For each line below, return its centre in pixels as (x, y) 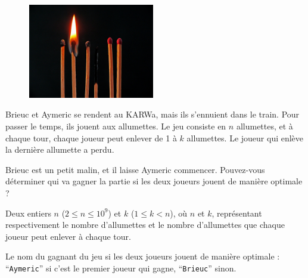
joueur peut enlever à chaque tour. (68, 236)
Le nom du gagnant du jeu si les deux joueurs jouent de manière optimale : (143, 256)
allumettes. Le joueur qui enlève (245, 138)
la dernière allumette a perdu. (60, 149)
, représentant (237, 213)
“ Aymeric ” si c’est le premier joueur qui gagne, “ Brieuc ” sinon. (121, 268)
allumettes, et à (265, 126)
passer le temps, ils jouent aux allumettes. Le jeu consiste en (116, 126)
